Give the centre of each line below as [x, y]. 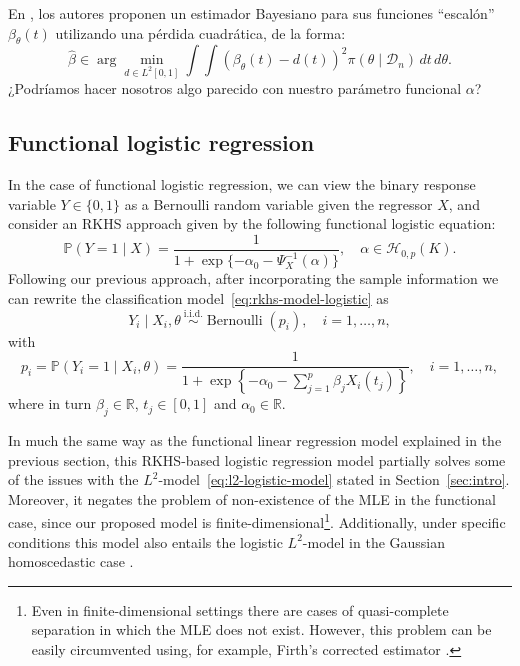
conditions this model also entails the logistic [145, 541]
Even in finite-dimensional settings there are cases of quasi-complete [240, 609]
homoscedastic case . [71, 561]
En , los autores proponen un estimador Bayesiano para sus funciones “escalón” [251, 13]
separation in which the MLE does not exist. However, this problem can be [261, 629]
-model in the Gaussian [374, 541]
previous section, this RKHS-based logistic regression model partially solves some [257, 459]
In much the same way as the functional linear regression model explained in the [255, 439]
